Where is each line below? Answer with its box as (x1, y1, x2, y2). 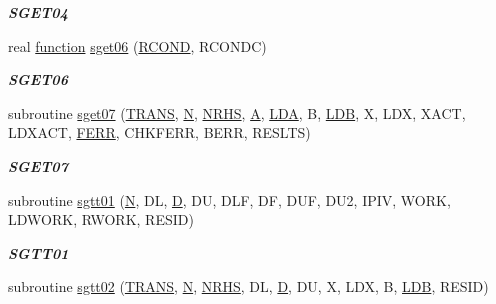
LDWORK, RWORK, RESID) (8, 209, 194, 230)
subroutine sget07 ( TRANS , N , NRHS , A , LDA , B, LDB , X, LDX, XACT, (8, 102, 466, 123)
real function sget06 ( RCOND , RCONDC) (8, 35, 267, 56)
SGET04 (8, 2, 68, 22)
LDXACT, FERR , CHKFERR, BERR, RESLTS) (8, 122, 311, 143)
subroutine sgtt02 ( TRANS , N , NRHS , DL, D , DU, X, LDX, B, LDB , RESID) (8, 276, 489, 297)
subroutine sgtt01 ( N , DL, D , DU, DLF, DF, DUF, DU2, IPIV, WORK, (8, 189, 451, 210)
